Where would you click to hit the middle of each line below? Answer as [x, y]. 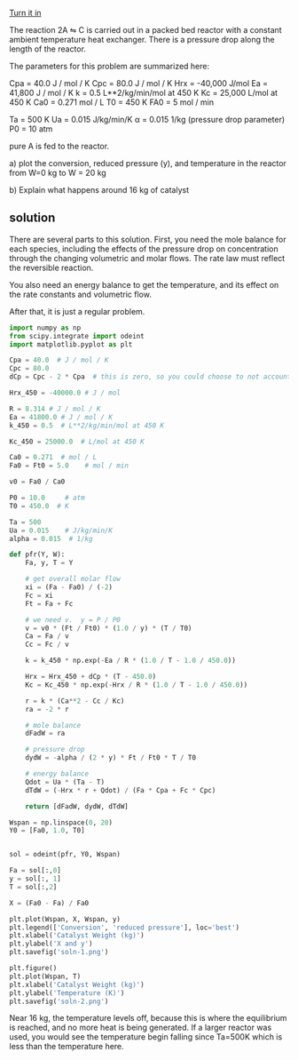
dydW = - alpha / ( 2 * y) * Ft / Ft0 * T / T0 [111, 758]
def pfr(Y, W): [37, 554]
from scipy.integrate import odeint [77, 336]
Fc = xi [39, 595]
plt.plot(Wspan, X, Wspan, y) [65, 919]
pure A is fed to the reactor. [59, 146]
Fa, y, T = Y [49, 563]
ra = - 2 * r [47, 709]
